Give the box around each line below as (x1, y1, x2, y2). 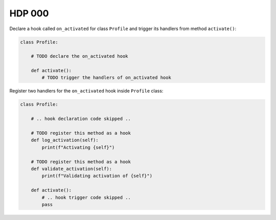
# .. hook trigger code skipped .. (41, 194, 131, 200)
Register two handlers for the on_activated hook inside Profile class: (9, 88, 164, 94)
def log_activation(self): (31, 137, 99, 143)
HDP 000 (9, 8, 49, 19)
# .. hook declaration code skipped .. (31, 116, 131, 122)
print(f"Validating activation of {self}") (41, 173, 153, 179)
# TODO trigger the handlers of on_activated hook (41, 75, 171, 81)
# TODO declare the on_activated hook (31, 54, 128, 59)
